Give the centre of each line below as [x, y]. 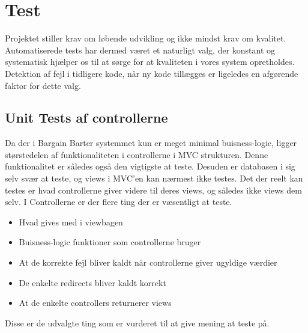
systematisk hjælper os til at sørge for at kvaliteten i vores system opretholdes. [150, 62]
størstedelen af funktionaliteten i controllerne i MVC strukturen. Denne [137, 154]
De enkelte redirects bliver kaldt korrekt [92, 282]
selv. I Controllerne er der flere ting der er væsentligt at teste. [119, 202]
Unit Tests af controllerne [86, 118]
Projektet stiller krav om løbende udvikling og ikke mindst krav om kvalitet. [146, 38]
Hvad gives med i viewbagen [71, 221]
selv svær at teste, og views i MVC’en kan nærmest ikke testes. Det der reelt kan [154, 178]
